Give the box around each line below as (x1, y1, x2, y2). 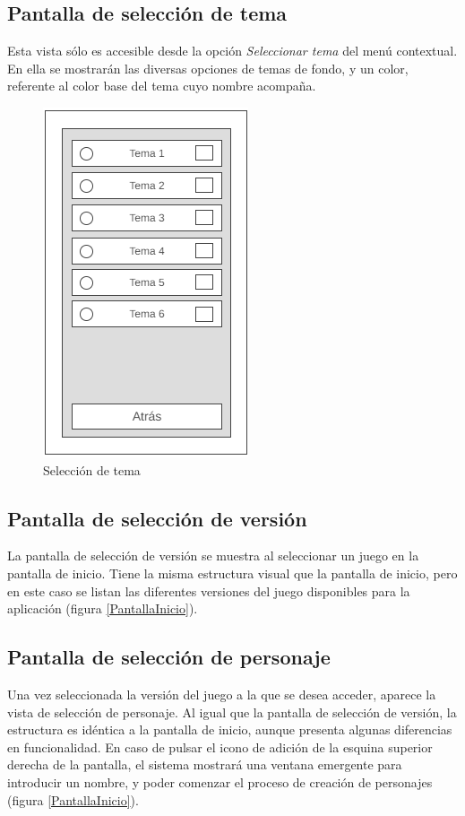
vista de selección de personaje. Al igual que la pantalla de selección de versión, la (7, 702, 457, 721)
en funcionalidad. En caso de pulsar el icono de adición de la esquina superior (7, 737, 433, 756)
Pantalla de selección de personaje (7, 643, 331, 671)
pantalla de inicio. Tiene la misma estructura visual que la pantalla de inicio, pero (7, 563, 458, 582)
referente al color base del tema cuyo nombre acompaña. (7, 76, 316, 95)
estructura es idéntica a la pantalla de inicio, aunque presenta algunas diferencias (7, 720, 452, 739)
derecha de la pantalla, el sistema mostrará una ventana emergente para (7, 755, 402, 774)
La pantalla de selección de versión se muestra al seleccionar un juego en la (7, 546, 419, 565)
